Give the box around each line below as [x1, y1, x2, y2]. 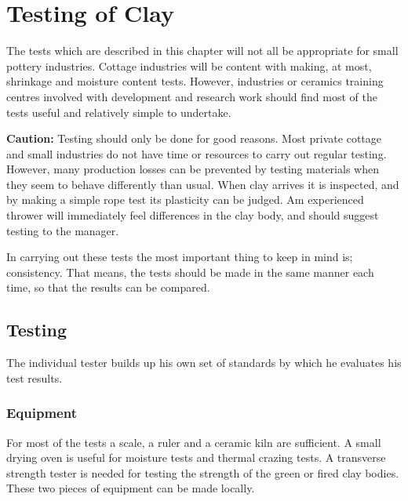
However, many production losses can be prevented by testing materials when [6, 161, 379, 177]
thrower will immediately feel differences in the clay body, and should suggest [6, 207, 379, 223]
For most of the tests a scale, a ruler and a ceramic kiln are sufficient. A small [6, 434, 381, 450]
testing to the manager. [6, 222, 119, 238]
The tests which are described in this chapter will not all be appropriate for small [6, 42, 399, 59]
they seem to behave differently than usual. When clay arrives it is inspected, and [6, 176, 399, 192]
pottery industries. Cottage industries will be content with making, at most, [6, 57, 372, 74]
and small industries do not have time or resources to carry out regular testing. [6, 145, 387, 162]
